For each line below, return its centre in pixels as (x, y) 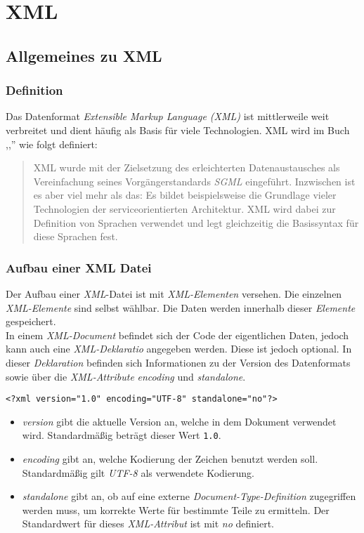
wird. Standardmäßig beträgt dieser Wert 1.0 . (122, 435)
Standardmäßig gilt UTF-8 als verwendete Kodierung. (138, 472)
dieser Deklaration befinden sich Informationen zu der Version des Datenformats (178, 362)
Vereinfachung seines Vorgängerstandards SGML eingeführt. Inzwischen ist (194, 181)
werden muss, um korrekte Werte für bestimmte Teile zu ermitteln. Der (176, 509)
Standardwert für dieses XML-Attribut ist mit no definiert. (148, 524)
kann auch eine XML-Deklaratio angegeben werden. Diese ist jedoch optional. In (179, 349)
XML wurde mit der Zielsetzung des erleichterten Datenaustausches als (187, 167)
